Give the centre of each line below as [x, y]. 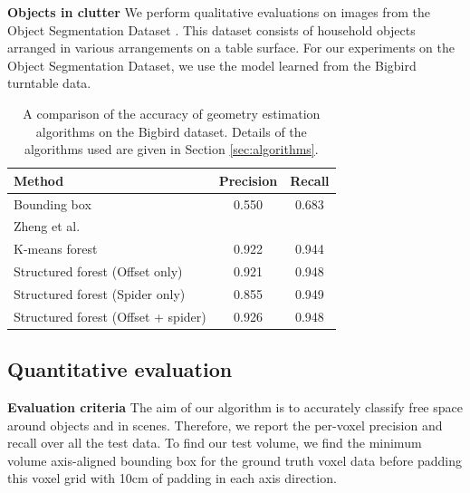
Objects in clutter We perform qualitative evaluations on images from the [219, 12]
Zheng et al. [47, 226]
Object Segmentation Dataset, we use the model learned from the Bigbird [212, 65]
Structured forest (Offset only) [98, 271]
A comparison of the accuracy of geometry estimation [172, 113]
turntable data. [49, 83]
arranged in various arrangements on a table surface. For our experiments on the [231, 48]
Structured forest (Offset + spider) [110, 316]
